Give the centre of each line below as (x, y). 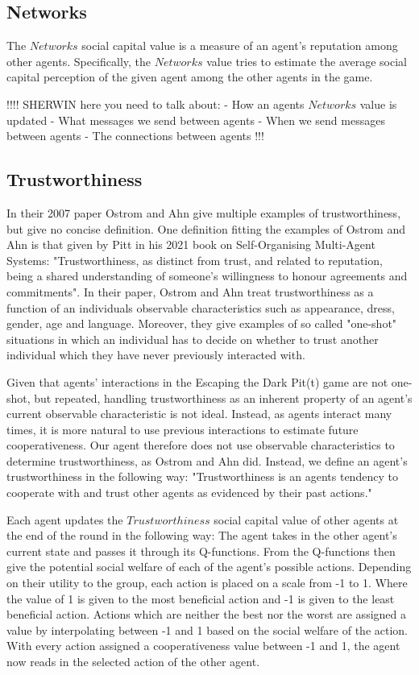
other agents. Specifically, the (79, 61)
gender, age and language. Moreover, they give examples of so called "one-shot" (202, 323)
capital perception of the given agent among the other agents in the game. (190, 77)
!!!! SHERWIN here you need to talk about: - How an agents (156, 104)
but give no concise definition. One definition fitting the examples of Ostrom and (206, 228)
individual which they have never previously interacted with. (156, 355)
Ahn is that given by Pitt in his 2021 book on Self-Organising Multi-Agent (191, 244)
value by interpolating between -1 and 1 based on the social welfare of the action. (207, 629)
